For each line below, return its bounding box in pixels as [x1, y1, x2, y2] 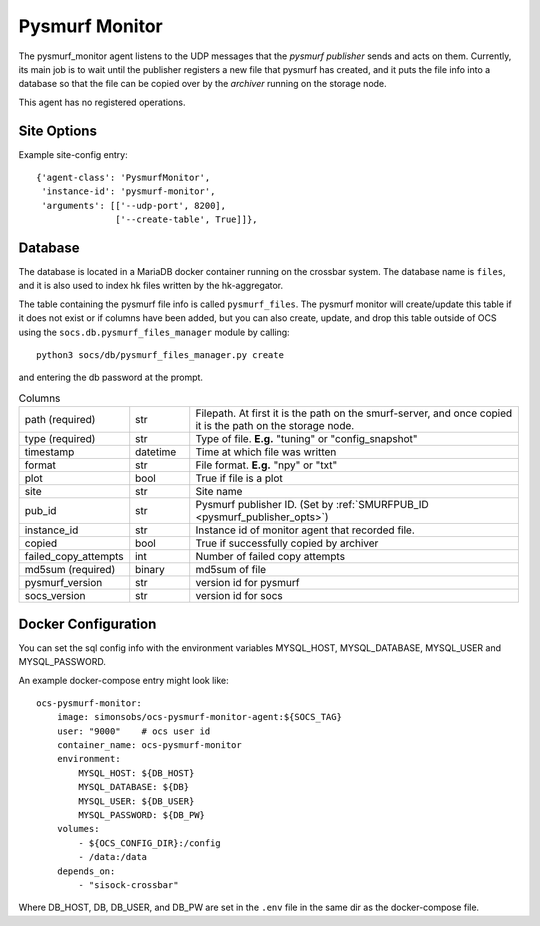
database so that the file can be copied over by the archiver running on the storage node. [18, 78, 387, 90]
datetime [135, 445, 177, 459]
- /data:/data [78, 851, 148, 863]
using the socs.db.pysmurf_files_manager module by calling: [18, 326, 290, 338]
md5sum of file [195, 563, 267, 577]
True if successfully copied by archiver [195, 536, 379, 550]
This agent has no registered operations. [18, 96, 186, 108]
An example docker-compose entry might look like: [18, 674, 229, 686]
